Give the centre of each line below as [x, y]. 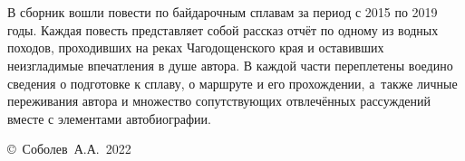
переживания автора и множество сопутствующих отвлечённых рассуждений [219, 101]
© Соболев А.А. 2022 [69, 149]
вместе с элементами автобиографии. [109, 118]
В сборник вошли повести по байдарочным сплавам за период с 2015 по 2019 [223, 12]
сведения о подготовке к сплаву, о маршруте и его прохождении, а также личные [232, 83]
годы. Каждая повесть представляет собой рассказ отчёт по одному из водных [223, 29]
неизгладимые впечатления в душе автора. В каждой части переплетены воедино [230, 65]
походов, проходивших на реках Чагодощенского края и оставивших [196, 47]
